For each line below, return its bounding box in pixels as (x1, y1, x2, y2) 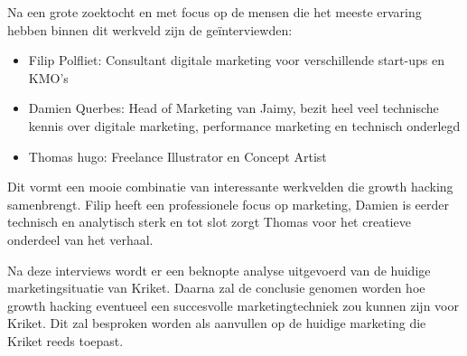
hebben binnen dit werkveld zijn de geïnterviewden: (7, 20, 293, 39)
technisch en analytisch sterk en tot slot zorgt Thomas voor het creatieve (7, 212, 411, 231)
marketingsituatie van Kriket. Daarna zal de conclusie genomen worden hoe (7, 278, 425, 297)
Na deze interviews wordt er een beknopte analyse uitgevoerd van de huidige (7, 260, 431, 279)
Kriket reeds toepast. (7, 331, 124, 350)
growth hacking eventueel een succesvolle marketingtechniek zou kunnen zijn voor (7, 295, 459, 314)
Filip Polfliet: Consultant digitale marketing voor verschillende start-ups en (28, 51, 444, 70)
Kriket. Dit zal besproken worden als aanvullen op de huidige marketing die (7, 314, 426, 333)
